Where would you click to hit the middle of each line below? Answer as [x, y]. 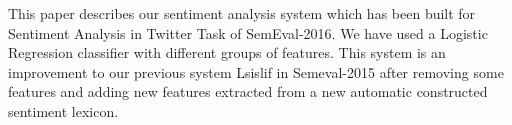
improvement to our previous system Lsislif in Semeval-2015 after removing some [256, 71]
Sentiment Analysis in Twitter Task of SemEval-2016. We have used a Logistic [248, 32]
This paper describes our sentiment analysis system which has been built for [242, 13]
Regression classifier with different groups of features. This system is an [227, 52]
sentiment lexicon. [63, 110]
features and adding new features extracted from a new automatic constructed [248, 91]
